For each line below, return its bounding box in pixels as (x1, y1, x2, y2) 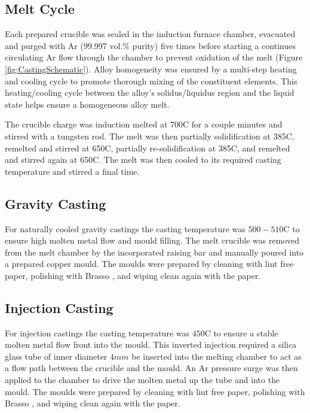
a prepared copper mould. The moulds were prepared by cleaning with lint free (5, 257, 294, 270)
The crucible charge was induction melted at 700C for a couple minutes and (5, 118, 283, 130)
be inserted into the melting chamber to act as (131, 350, 302, 362)
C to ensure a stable (204, 326, 278, 339)
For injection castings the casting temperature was (5, 326, 189, 339)
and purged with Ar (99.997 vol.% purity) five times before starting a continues (5, 39, 296, 51)
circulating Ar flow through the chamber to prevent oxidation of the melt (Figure (5, 51, 303, 63)
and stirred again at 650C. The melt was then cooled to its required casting (5, 153, 281, 166)
